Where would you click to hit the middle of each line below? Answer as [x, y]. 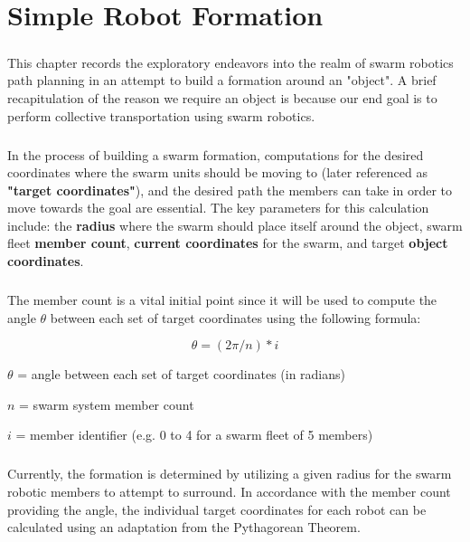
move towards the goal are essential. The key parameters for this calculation [218, 208]
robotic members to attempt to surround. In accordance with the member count [229, 491]
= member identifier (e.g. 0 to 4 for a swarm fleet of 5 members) [194, 435]
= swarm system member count [107, 404]
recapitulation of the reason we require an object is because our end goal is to [222, 97]
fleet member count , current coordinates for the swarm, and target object [228, 243]
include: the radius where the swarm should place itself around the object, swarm [235, 225]
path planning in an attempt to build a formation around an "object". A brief [222, 80]
